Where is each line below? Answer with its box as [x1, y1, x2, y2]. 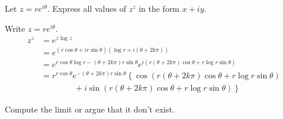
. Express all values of [47, 2, 126, 14]
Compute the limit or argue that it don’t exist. [5, 103, 175, 115]
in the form [139, 2, 180, 14]
